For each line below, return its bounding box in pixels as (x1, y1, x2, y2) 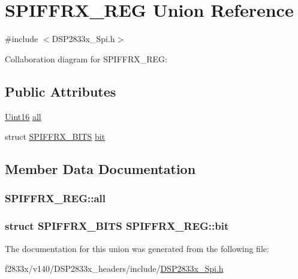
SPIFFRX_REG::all (5, 191, 106, 206)
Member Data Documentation (5, 160, 196, 178)
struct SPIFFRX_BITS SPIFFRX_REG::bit (5, 218, 229, 233)
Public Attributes (5, 82, 116, 100)
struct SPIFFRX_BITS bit (5, 130, 106, 143)
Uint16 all (5, 110, 41, 122)
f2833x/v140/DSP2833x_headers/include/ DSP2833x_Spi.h (5, 262, 224, 275)
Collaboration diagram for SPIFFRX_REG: (5, 52, 167, 65)
